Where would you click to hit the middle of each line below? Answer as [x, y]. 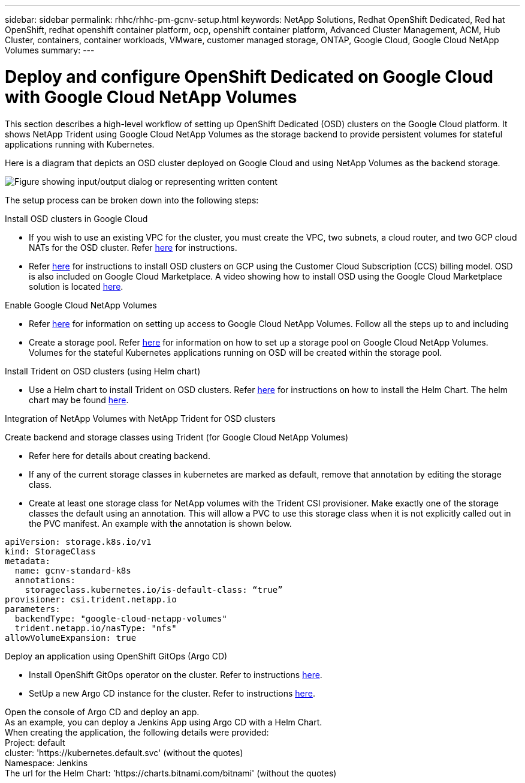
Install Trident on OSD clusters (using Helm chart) [103, 371]
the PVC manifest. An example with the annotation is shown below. [160, 523]
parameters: [33, 609]
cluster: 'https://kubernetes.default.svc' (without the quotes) [124, 752]
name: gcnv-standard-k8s [73, 570]
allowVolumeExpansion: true [71, 637]
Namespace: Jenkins [46, 763]
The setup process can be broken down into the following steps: [132, 200]
